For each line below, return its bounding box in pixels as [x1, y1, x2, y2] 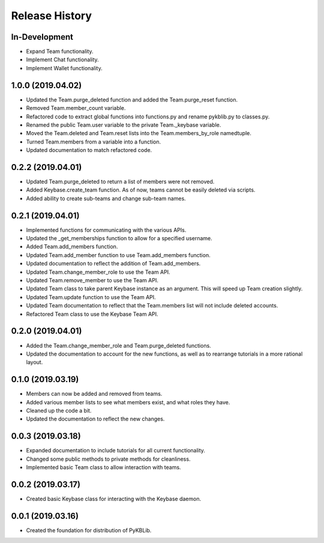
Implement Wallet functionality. [26, 64, 103, 71]
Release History [11, 9, 92, 22]
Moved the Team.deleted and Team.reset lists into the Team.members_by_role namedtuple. [26, 130, 251, 137]
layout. [26, 359, 43, 366]
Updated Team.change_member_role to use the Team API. [26, 268, 170, 276]
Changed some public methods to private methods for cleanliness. [26, 455, 191, 463]
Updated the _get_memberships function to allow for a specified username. [26, 235, 212, 242]
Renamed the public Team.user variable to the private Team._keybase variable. [26, 121, 221, 129]
